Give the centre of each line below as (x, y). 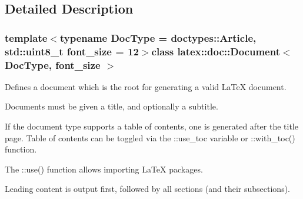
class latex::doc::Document (216, 51)
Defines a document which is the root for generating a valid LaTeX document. (146, 86)
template (26, 37)
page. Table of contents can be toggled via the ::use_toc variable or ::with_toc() (150, 137)
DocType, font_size (53, 64)
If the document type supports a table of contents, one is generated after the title (151, 126)
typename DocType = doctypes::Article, (158, 37)
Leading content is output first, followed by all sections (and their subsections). (147, 189)
